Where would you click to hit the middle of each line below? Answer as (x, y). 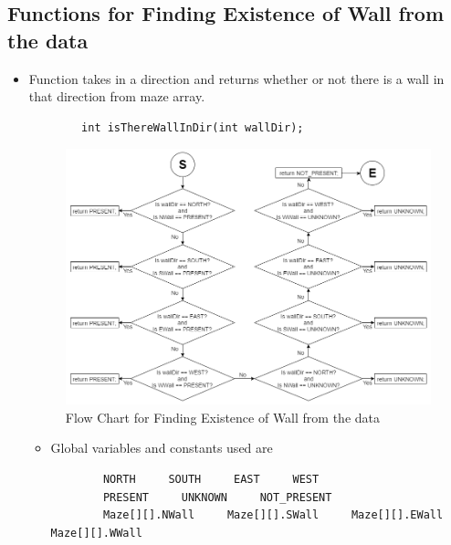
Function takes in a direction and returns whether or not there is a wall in (236, 78)
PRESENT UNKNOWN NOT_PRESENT (217, 497)
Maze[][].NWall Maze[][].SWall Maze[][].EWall (273, 515)
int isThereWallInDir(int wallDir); (193, 127)
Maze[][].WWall (96, 533)
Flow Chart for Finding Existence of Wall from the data (222, 417)
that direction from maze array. (117, 96)
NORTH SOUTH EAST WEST (211, 479)
